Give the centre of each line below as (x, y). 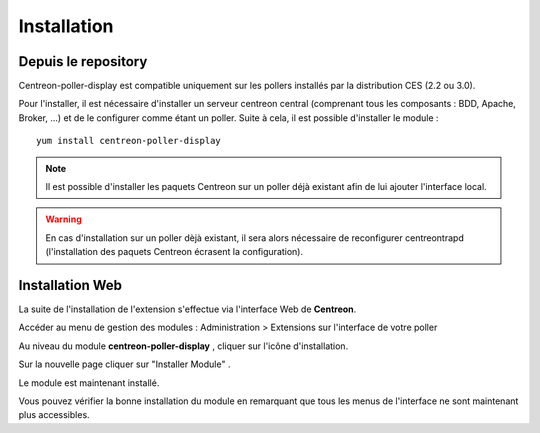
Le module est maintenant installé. (89, 382)
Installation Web (70, 285)
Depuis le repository (83, 61)
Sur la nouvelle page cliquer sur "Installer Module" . (124, 364)
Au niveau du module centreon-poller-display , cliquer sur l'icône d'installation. (183, 346)
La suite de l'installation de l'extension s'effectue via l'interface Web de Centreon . (187, 309)
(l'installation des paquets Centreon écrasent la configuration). (174, 252)
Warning (63, 219)
